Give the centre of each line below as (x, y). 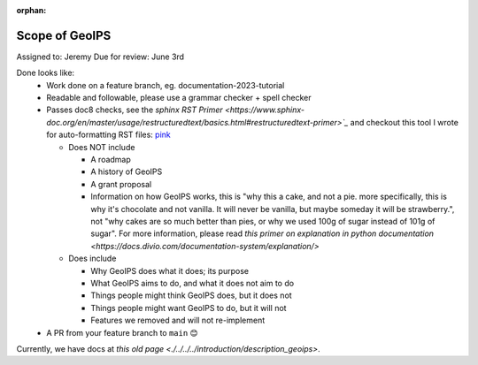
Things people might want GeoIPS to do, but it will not (189, 308)
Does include (93, 259)
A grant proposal (121, 184)
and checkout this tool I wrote (405, 122)
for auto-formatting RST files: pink (109, 135)
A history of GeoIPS (127, 171)
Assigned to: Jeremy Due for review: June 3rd (100, 57)
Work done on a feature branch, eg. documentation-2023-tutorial (166, 85)
